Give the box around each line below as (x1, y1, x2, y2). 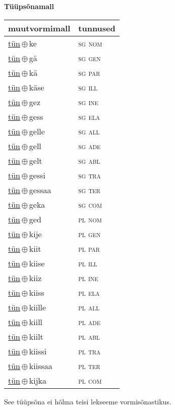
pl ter (78, 359, 100, 372)
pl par (78, 242, 100, 254)
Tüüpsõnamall (4, 1, 54, 11)
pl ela (78, 286, 100, 298)
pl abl (78, 330, 100, 342)
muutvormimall (8, 22, 71, 34)
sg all (78, 125, 100, 137)
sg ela (78, 110, 100, 122)
